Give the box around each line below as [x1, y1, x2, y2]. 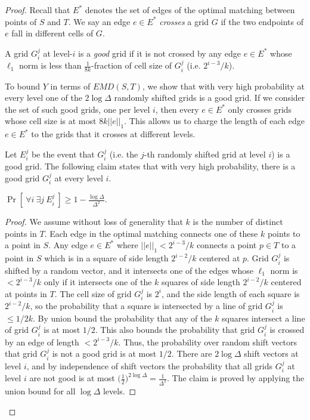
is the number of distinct [193, 215, 283, 228]
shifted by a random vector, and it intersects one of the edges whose [5, 264, 253, 276]
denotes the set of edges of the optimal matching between [85, 4, 295, 16]
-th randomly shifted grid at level [144, 147, 266, 160]
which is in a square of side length [44, 252, 169, 264]
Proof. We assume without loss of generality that [5, 215, 183, 228]
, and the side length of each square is [161, 287, 300, 299]
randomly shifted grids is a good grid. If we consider [114, 91, 305, 104]
